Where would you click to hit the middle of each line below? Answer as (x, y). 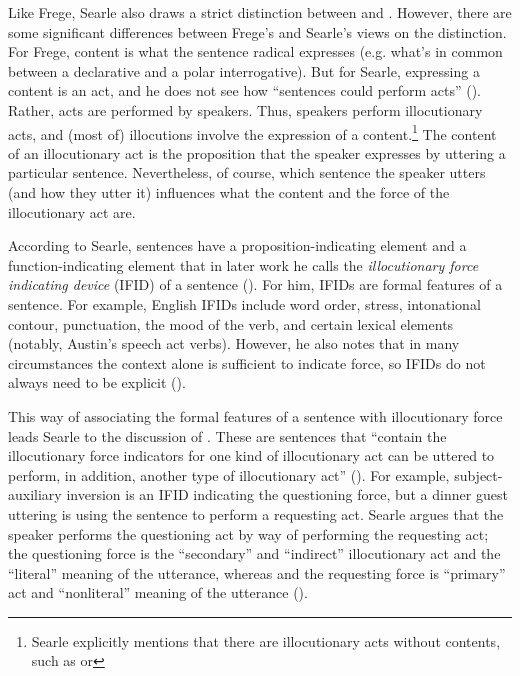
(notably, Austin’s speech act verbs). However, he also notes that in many (234, 343)
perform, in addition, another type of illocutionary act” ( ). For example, (229, 474)
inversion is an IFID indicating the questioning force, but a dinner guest (287, 494)
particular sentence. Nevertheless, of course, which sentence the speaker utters (247, 172)
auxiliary (35, 494)
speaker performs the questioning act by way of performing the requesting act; (248, 533)
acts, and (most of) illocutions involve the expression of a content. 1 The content (252, 132)
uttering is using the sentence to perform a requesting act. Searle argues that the (256, 513)
